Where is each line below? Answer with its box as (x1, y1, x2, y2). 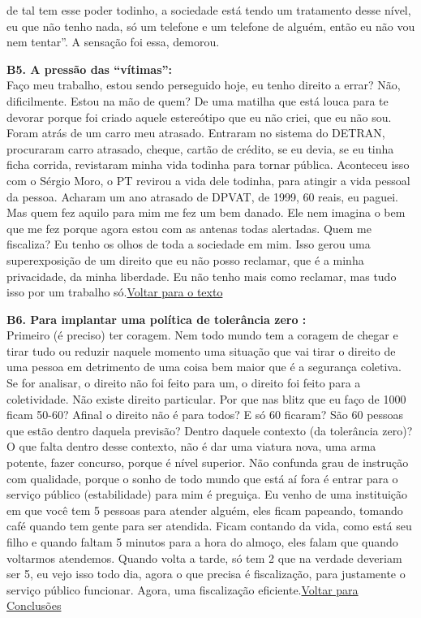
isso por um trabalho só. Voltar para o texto (6, 283, 223, 300)
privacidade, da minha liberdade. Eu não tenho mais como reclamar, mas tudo (6, 267, 397, 284)
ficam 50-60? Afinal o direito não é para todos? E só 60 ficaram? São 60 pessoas (6, 406, 404, 423)
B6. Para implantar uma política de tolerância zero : (6, 310, 307, 327)
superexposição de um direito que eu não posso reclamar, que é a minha (6, 251, 364, 268)
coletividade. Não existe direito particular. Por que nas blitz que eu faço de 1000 (6, 390, 406, 407)
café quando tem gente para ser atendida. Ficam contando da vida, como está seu (6, 517, 412, 534)
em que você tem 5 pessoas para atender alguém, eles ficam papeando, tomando (6, 501, 403, 518)
